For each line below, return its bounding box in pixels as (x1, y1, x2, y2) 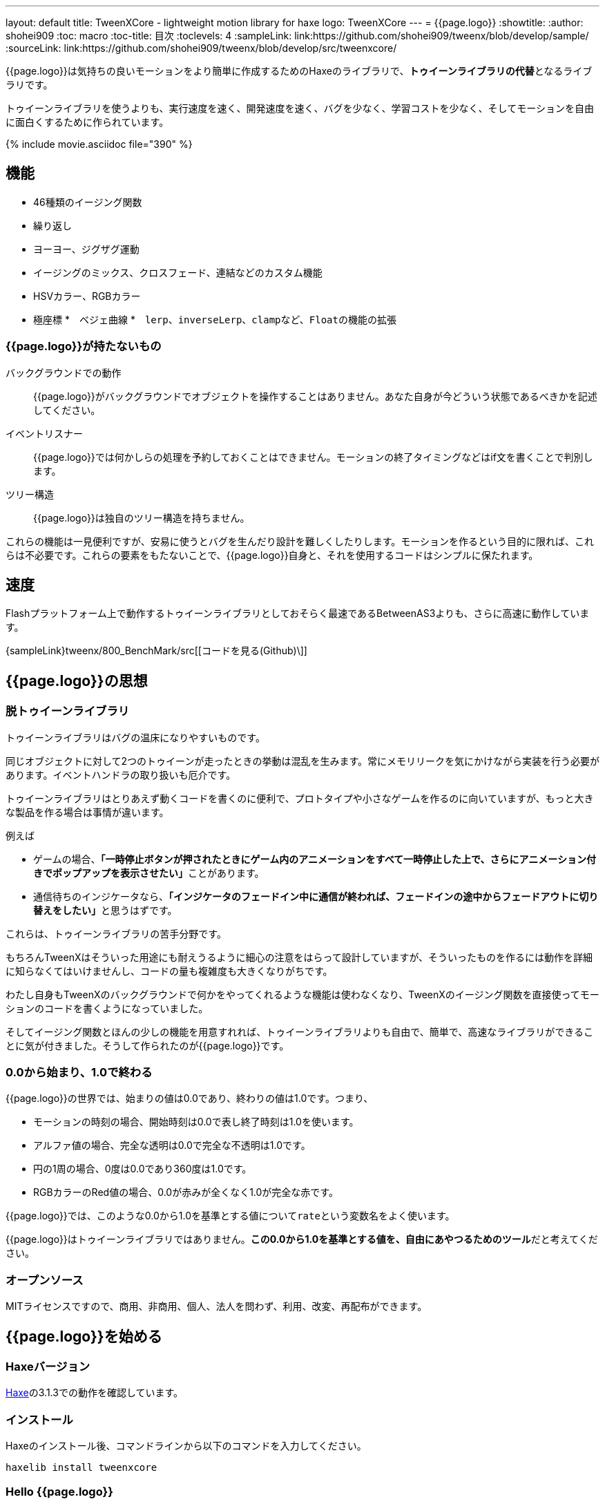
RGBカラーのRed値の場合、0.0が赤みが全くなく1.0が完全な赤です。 (33, 1186, 338, 1199)
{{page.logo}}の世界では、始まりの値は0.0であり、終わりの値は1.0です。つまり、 (6, 1092, 374, 1105)
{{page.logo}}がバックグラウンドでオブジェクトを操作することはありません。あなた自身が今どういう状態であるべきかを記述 (33, 390, 597, 402)
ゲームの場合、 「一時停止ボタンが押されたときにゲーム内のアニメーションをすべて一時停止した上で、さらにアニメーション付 (33, 853, 596, 865)
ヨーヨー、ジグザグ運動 (33, 242, 140, 255)
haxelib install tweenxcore (6, 1462, 157, 1474)
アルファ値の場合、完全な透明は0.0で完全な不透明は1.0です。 (33, 1139, 311, 1152)
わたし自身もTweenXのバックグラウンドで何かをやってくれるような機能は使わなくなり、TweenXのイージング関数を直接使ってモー (6, 988, 599, 1000)
